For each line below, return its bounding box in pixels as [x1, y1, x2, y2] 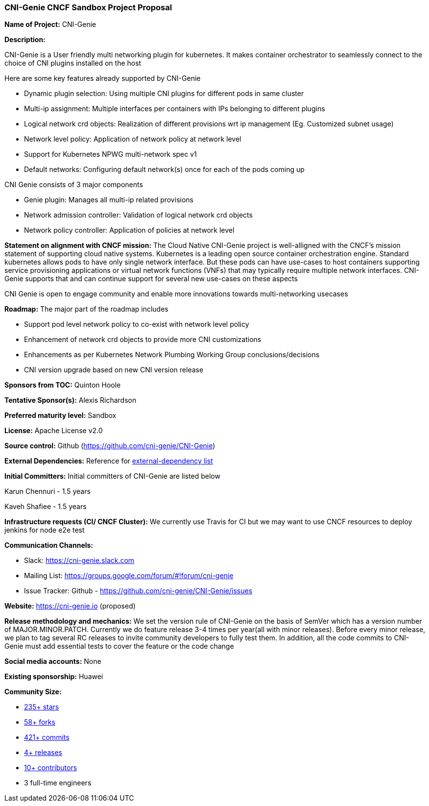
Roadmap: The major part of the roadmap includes [4, 305, 168, 314]
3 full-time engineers [24, 779, 92, 787]
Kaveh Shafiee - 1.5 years [4, 502, 87, 511]
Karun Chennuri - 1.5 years [4, 487, 91, 496]
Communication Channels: [4, 541, 94, 550]
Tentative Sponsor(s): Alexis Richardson [4, 396, 137, 405]
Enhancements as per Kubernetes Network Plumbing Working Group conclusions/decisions [24, 350, 320, 359]
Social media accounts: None [4, 657, 101, 666]
